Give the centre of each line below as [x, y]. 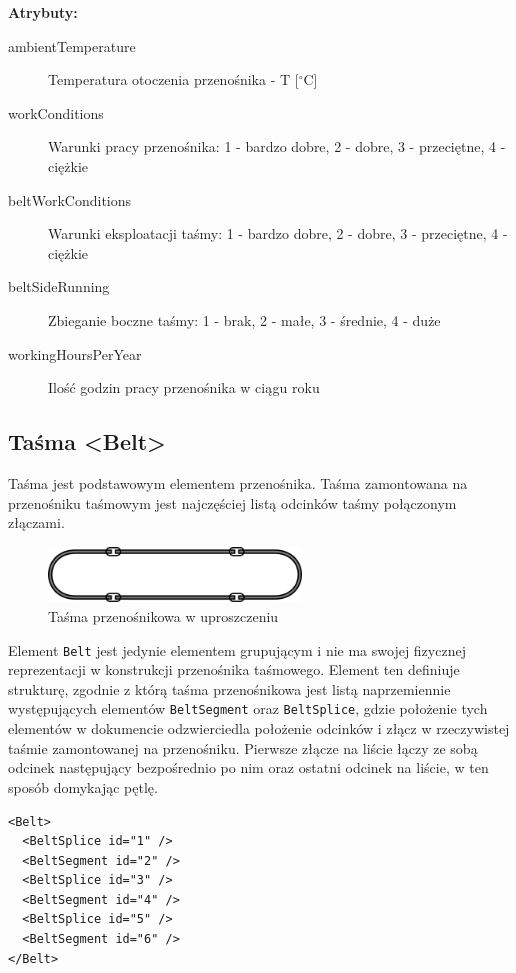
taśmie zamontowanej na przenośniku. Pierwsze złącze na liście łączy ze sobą [243, 747]
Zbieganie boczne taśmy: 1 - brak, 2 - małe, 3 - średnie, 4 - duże [244, 319]
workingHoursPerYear [75, 353]
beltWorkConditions [70, 199]
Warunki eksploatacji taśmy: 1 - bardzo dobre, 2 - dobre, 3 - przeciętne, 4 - [278, 233]
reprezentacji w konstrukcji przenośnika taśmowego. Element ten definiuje [234, 669]
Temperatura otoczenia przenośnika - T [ [173, 79]
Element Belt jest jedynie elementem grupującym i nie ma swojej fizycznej [237, 649]
